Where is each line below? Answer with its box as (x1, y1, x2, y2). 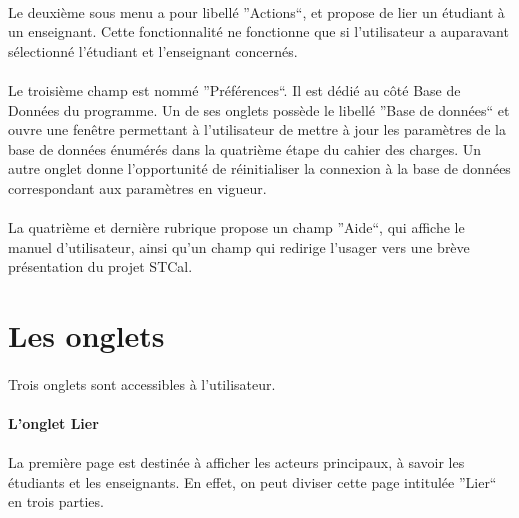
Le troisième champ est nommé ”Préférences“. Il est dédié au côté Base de (8, 79, 461, 100)
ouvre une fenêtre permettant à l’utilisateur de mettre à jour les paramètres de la (8, 119, 506, 140)
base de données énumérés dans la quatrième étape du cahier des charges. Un (8, 138, 482, 159)
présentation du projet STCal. (8, 256, 193, 277)
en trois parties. (8, 491, 104, 512)
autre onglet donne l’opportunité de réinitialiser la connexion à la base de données (8, 158, 511, 179)
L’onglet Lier (8, 413, 99, 434)
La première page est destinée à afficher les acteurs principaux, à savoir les (8, 452, 465, 473)
